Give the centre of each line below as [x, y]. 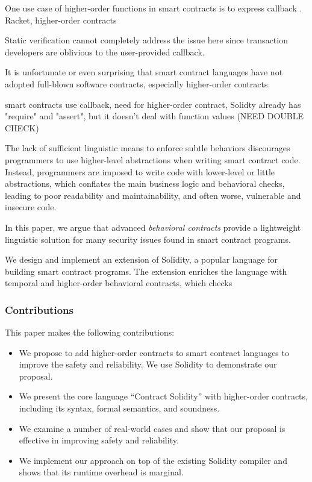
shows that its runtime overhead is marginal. [101, 472]
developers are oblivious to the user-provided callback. [105, 52]
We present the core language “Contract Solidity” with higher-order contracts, [163, 396]
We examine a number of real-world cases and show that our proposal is [152, 428]
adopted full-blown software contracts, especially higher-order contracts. [138, 83]
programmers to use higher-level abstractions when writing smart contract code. [153, 159]
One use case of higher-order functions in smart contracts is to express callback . [154, 8]
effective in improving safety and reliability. [99, 440]
